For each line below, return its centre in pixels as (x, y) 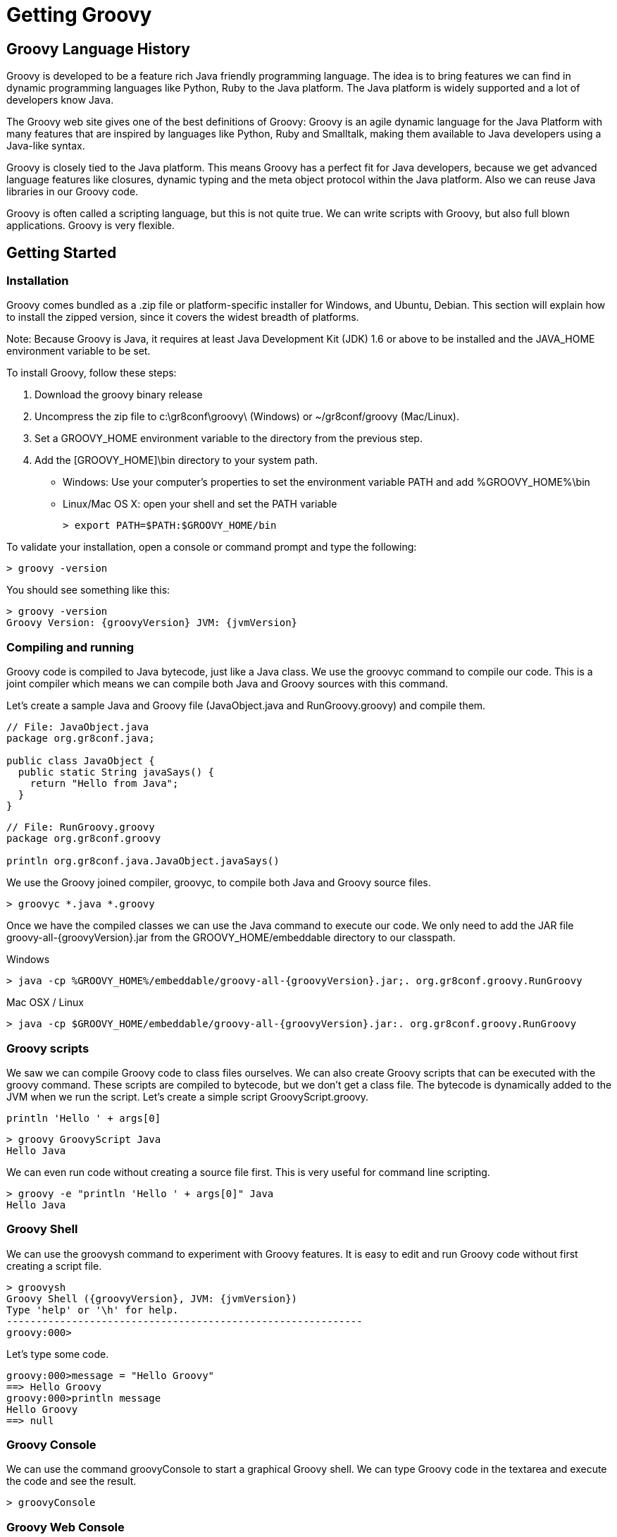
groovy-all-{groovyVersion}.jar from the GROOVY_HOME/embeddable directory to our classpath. (231, 938)
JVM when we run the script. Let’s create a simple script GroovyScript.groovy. (188, 1096)
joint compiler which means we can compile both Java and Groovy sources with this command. (228, 684)
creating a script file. (54, 1266)
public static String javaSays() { (116, 772)
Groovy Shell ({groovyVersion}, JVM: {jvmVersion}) (152, 1298)
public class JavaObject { (81, 761)
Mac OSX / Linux (45, 1003)
